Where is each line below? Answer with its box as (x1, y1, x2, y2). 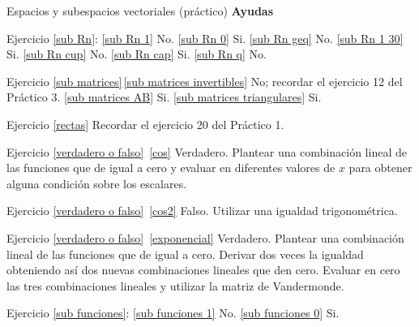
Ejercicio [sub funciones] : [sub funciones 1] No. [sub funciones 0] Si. (6, 304, 340, 321)
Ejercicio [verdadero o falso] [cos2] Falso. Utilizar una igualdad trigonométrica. (6, 202, 398, 219)
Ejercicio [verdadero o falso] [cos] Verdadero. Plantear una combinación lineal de (6, 143, 407, 160)
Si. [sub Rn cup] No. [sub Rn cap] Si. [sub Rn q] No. (6, 45, 267, 62)
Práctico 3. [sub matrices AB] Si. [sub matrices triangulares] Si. (6, 88, 322, 105)
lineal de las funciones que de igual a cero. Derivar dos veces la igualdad (6, 245, 364, 262)
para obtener (348, 159, 413, 176)
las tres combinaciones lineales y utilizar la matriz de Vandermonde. (6, 277, 344, 294)
